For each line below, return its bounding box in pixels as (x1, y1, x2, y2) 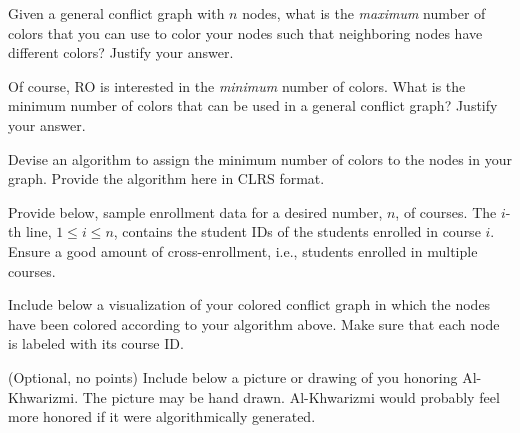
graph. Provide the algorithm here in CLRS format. (8, 168, 325, 189)
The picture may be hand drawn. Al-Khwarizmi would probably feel (82, 386, 500, 407)
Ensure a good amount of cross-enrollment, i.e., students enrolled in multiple (8, 240, 478, 261)
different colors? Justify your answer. (8, 42, 234, 63)
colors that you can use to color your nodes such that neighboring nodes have (8, 22, 483, 43)
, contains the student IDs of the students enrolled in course (113, 221, 481, 242)
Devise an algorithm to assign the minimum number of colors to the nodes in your (8, 148, 512, 169)
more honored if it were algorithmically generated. (8, 406, 316, 427)
